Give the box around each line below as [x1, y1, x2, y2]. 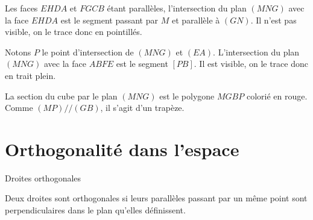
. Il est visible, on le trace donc [194, 57, 308, 70]
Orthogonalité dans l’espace [5, 136, 239, 161]
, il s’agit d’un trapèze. [100, 101, 185, 114]
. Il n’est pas [250, 13, 297, 26]
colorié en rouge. [246, 89, 308, 102]
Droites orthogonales [5, 171, 81, 184]
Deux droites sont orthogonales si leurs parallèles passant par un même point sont [5, 192, 308, 204]
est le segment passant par [60, 13, 158, 26]
